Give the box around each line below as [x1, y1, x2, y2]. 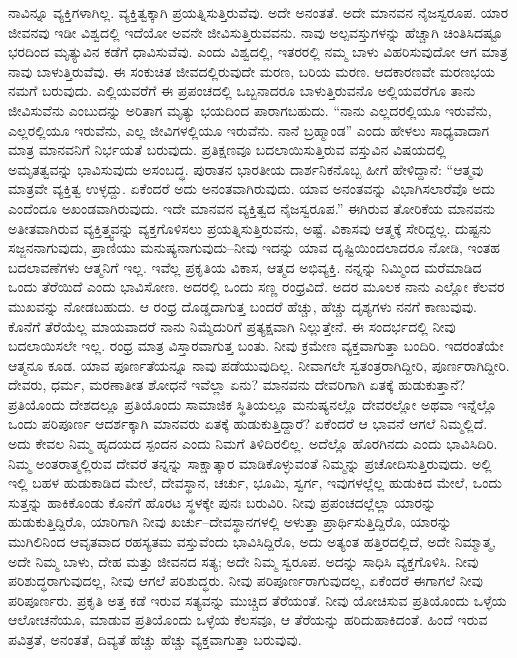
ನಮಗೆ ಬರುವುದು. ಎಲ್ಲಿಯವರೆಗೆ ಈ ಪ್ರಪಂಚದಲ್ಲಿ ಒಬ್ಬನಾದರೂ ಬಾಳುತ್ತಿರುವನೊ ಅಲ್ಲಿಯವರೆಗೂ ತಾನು [8, 80, 476, 101]
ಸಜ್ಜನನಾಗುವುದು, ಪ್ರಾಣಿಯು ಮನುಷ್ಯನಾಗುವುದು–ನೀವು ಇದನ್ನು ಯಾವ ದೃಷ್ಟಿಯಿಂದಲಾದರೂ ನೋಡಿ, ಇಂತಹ [8, 237, 500, 258]
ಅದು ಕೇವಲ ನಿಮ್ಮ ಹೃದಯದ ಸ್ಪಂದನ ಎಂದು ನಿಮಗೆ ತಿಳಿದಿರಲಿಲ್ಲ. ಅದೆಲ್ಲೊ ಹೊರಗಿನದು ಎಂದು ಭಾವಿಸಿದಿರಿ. [8, 433, 498, 454]
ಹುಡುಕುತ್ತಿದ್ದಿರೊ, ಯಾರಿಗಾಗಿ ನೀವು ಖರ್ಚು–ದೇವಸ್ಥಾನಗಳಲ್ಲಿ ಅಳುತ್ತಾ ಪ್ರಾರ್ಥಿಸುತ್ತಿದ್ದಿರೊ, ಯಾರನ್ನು [8, 511, 452, 532]
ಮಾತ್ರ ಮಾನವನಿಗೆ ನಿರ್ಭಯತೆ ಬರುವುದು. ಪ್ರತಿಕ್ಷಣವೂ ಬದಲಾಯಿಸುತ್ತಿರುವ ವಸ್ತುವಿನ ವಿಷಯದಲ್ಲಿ [8, 139, 447, 160]
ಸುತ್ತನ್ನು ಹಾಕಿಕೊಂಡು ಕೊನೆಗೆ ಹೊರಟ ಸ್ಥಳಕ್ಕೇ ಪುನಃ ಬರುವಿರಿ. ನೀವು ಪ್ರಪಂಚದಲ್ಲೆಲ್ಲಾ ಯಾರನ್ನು [8, 491, 437, 512]
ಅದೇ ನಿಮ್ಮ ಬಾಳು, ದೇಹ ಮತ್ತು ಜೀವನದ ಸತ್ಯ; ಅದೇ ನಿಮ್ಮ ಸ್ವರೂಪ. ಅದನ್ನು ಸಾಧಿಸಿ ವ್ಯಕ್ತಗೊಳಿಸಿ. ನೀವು [8, 550, 479, 571]
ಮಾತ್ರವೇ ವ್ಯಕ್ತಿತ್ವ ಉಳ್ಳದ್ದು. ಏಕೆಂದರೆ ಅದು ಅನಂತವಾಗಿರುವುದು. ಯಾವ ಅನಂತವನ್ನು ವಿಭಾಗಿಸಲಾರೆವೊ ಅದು [8, 178, 495, 199]
